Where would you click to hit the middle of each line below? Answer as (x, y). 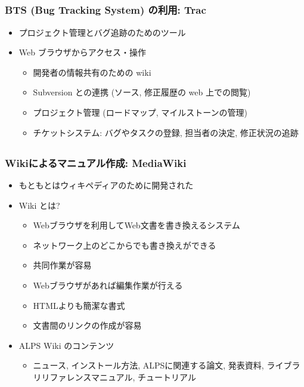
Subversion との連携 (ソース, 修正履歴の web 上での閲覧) (142, 92)
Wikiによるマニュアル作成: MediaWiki (96, 162)
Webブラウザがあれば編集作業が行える (108, 285)
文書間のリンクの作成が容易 (87, 325)
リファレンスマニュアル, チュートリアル (119, 377)
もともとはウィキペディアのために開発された (106, 185)
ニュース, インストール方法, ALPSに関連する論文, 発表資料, (148, 365)
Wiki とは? (39, 205)
